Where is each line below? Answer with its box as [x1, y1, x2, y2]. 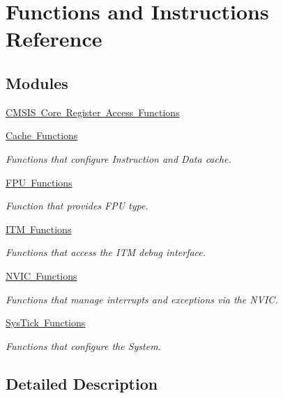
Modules [6, 72, 68, 93]
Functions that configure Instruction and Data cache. [6, 151, 231, 166]
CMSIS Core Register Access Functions [6, 104, 180, 119]
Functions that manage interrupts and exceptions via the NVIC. [6, 292, 278, 306]
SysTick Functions [6, 315, 86, 330]
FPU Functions [6, 175, 72, 189]
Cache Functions [6, 128, 78, 143]
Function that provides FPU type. [6, 198, 148, 213]
